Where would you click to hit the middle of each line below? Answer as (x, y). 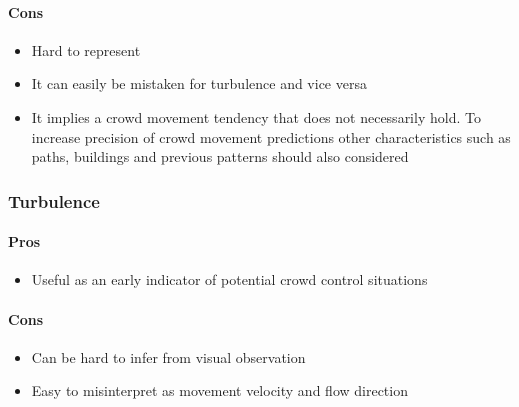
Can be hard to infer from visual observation (168, 356)
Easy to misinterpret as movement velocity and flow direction (219, 390)
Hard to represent (86, 49)
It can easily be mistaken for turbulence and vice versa (199, 83)
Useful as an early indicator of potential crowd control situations (229, 279)
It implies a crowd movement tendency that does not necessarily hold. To (256, 116)
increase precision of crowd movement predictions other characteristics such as (271, 136)
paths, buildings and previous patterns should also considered (220, 156)
